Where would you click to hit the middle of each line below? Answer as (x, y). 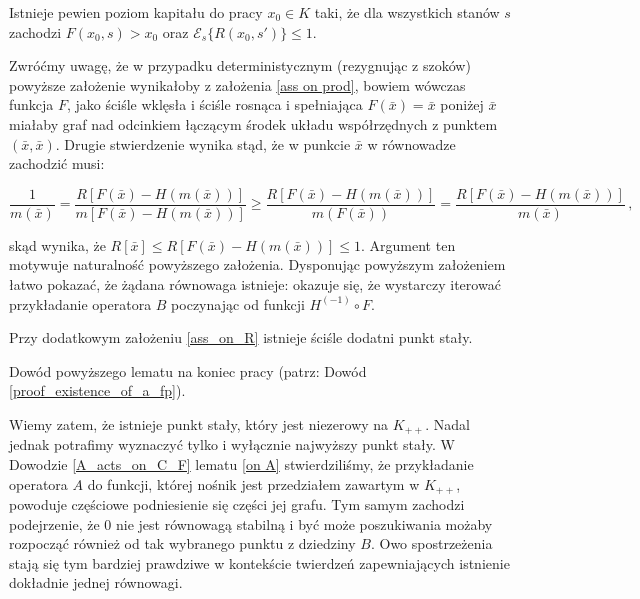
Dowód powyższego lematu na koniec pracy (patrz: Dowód (188, 370)
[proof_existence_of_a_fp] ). (97, 390)
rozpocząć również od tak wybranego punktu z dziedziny (182, 543)
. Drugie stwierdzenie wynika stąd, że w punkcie (203, 143)
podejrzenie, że (54, 523)
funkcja (31, 104)
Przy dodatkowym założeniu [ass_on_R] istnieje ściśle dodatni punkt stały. (241, 337)
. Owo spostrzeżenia (431, 543)
